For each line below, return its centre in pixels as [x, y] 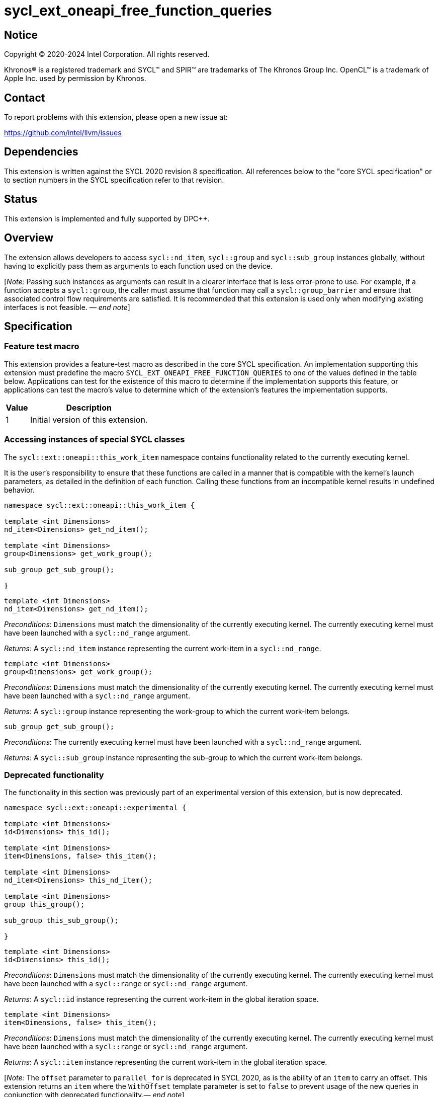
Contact [25, 98]
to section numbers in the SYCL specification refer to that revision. [114, 180]
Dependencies [41, 152]
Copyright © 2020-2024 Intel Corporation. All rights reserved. [107, 54]
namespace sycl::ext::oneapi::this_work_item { [100, 505]
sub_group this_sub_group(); [61, 921]
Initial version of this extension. [89, 419]
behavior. [19, 490]
